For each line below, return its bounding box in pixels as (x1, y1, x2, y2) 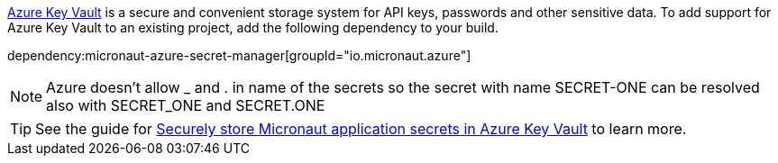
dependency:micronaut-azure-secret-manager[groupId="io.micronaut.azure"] (7, 48, 471, 63)
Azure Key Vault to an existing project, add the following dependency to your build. (7, 20, 499, 35)
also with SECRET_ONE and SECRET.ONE (46, 96, 325, 114)
